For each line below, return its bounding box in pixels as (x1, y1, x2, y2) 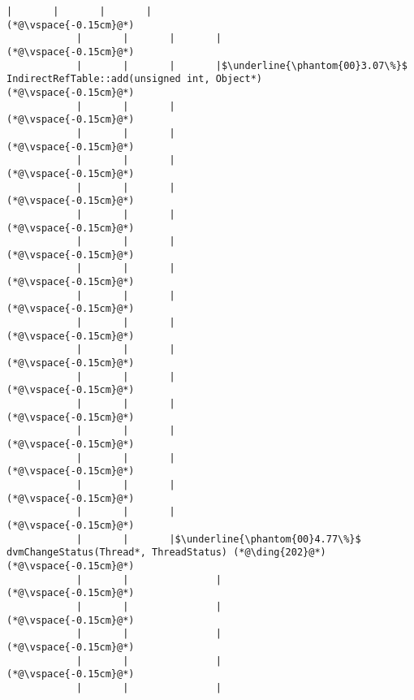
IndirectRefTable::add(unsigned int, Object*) (6, 73, 262, 85)
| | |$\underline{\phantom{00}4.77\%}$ (75, 533, 361, 545)
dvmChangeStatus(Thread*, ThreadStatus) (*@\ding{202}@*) (6, 547, 326, 559)
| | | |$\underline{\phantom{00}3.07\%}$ (75, 59, 408, 71)
